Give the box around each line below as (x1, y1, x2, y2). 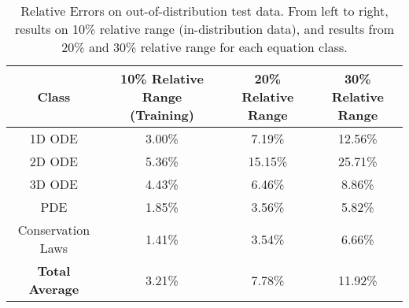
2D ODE (29, 152, 78, 170)
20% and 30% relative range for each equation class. (61, 38, 348, 56)
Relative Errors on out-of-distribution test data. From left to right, (20, 2, 389, 20)
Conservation (17, 221, 90, 239)
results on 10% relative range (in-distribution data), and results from (14, 20, 395, 38)
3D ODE (29, 175, 78, 193)
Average (28, 280, 79, 298)
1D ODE (29, 129, 78, 147)
